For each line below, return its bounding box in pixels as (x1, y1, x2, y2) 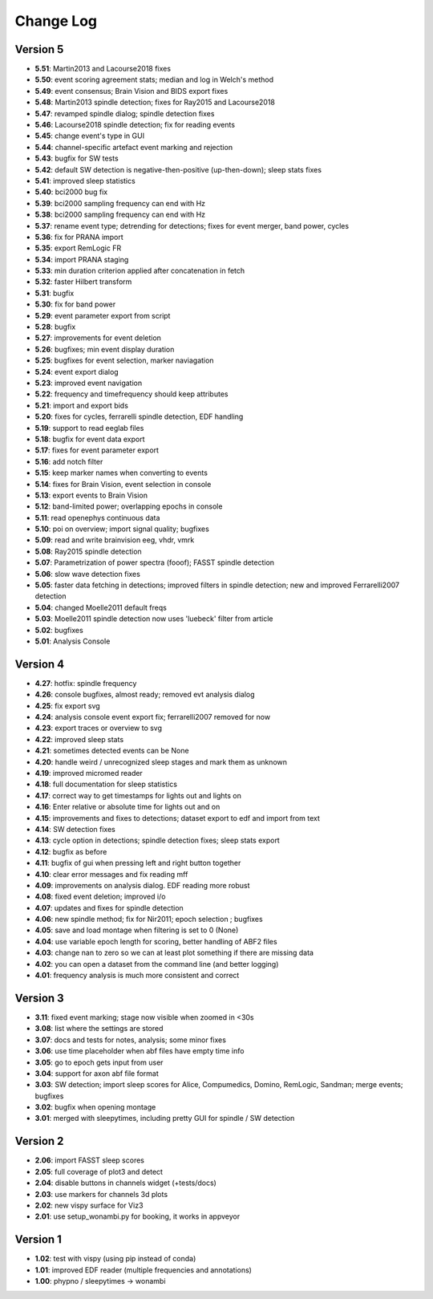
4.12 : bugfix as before (34, 846, 107, 856)
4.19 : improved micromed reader (34, 769, 144, 778)
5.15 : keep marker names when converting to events (34, 468, 208, 477)
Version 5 (14, 43, 64, 56)
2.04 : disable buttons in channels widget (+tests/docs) (34, 1178, 216, 1187)
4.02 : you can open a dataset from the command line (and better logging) (34, 959, 279, 968)
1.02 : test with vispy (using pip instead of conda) (34, 1254, 196, 1264)
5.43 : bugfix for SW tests (34, 153, 119, 164)
